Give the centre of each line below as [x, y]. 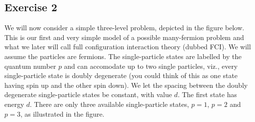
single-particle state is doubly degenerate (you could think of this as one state [121, 75]
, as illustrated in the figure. [62, 113]
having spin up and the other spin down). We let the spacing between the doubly [126, 85]
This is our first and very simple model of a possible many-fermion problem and [124, 37]
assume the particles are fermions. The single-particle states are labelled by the [123, 56]
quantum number [30, 66]
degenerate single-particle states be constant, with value [88, 94]
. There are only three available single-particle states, [110, 104]
